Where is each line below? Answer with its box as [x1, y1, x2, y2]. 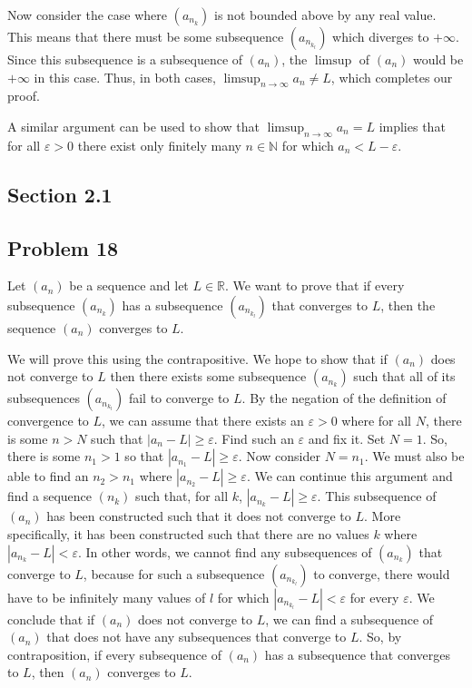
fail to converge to [128, 388, 230, 408]
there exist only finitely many [77, 135, 241, 154]
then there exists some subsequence [110, 367, 307, 386]
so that [124, 447, 164, 466]
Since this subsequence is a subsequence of [7, 50, 243, 68]
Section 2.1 [7, 180, 113, 208]
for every [349, 587, 399, 606]
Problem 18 [7, 233, 119, 261]
